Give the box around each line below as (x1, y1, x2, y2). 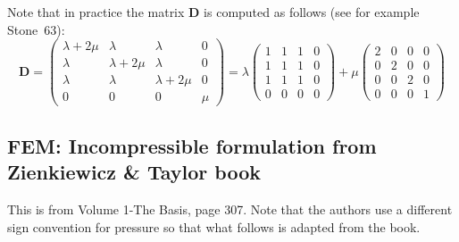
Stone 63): (7, 20, 65, 38)
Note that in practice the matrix (7, 3, 185, 21)
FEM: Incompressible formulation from (7, 131, 377, 159)
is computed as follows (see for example (204, 3, 420, 21)
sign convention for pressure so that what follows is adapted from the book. (7, 217, 421, 236)
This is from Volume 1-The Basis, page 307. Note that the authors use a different (7, 199, 453, 218)
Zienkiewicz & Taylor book (7, 158, 261, 186)
